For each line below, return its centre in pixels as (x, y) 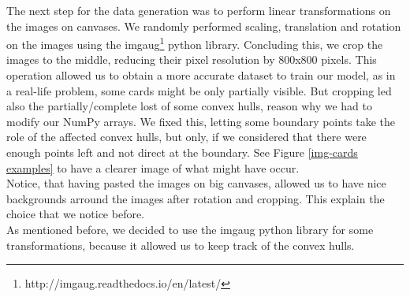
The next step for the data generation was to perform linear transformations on (199, 10)
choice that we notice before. (76, 214)
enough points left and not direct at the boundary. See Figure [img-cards (182, 152)
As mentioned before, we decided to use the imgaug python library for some (190, 229)
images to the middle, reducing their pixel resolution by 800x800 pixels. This (192, 59)
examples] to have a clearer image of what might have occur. (153, 167)
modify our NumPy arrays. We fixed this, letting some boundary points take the (201, 121)
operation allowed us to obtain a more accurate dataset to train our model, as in (201, 75)
